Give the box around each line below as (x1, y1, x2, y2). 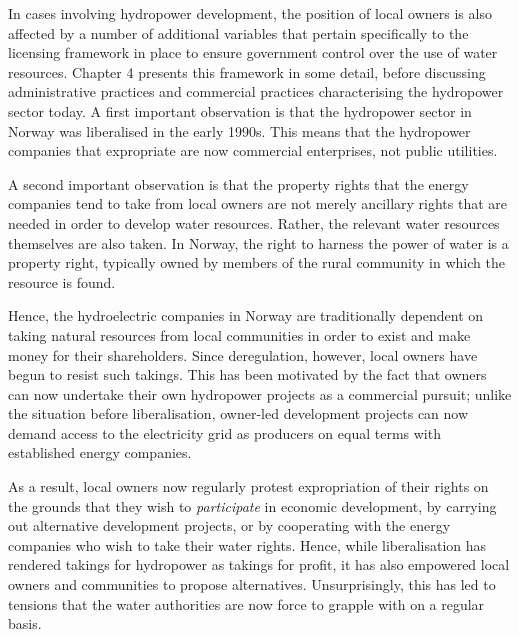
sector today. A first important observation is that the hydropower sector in (8, 100, 472, 121)
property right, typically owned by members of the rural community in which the (8, 252, 505, 273)
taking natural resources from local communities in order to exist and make (8, 324, 471, 345)
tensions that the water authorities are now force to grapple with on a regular (8, 593, 485, 614)
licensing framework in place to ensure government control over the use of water (8, 42, 498, 63)
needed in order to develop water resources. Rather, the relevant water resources (8, 212, 500, 233)
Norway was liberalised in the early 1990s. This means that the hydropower (8, 120, 471, 141)
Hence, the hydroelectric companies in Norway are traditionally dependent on (8, 305, 484, 326)
